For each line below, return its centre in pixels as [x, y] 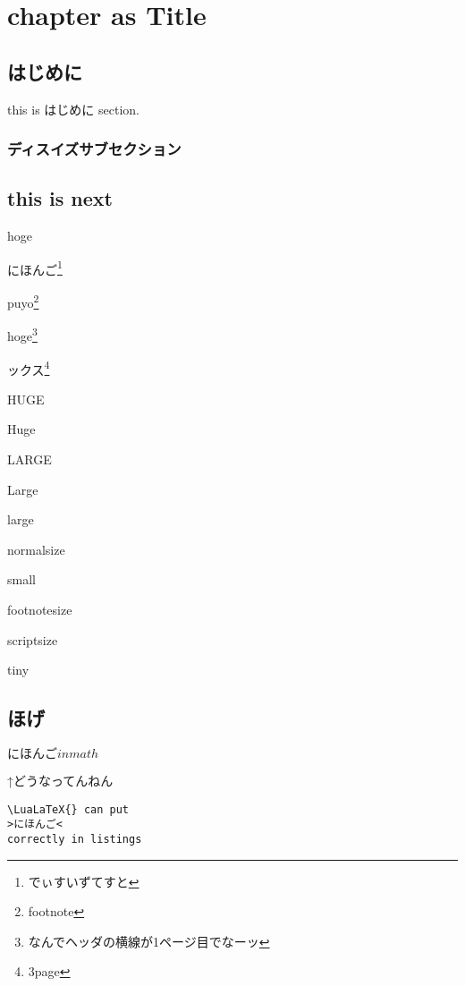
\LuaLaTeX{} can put [68, 809]
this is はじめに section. [73, 109]
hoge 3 [22, 334]
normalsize [36, 549]
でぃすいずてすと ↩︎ [84, 881]
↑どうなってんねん [60, 780]
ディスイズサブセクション [94, 149]
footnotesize [40, 609]
